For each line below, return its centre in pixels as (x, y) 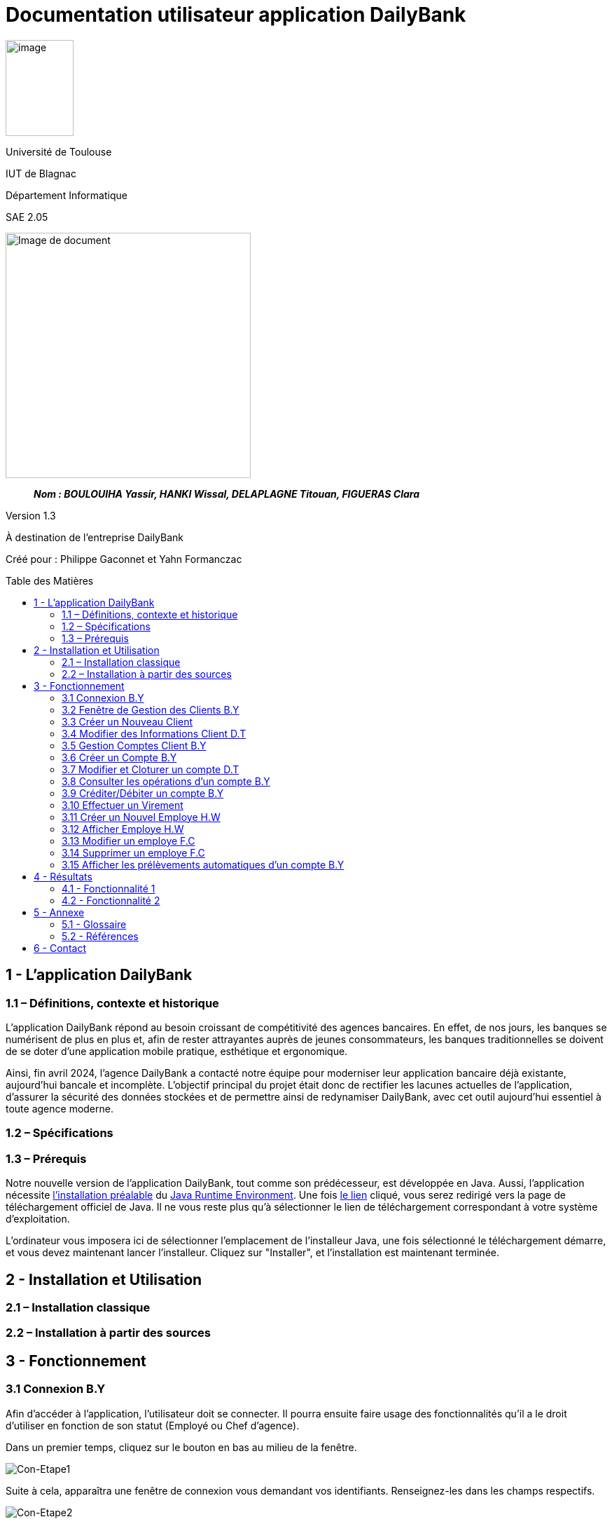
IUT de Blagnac (41, 173)
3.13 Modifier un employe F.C (128, 841)
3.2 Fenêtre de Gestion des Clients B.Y (151, 709)
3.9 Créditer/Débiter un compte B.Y (143, 793)
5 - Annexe (59, 912)
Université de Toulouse (59, 151)
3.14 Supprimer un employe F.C (133, 852)
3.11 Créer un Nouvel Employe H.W (141, 817)
